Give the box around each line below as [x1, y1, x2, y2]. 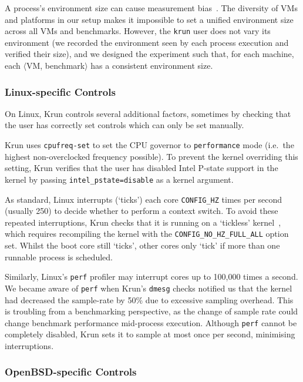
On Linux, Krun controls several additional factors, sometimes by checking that [5, 107, 291, 119]
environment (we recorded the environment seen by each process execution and [5, 36, 289, 48]
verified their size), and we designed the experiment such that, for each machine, [5, 48, 294, 60]
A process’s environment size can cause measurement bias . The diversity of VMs [5, 2, 298, 14]
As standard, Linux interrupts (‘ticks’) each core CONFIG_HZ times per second [5, 193, 282, 205]
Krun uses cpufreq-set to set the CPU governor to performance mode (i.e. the [5, 139, 294, 151]
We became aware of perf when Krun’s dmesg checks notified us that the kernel [5, 282, 292, 294]
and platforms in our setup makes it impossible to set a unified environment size [5, 13, 294, 25]
